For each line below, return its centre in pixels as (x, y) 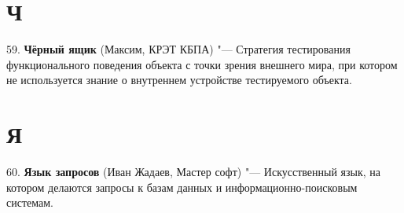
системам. (30, 202)
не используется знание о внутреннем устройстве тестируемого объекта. (179, 80)
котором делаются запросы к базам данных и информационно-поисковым (182, 187)
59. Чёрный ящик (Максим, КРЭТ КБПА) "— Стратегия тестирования (178, 49)
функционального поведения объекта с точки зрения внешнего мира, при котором (202, 64)
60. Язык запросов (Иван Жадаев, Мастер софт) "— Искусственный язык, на (194, 172)
